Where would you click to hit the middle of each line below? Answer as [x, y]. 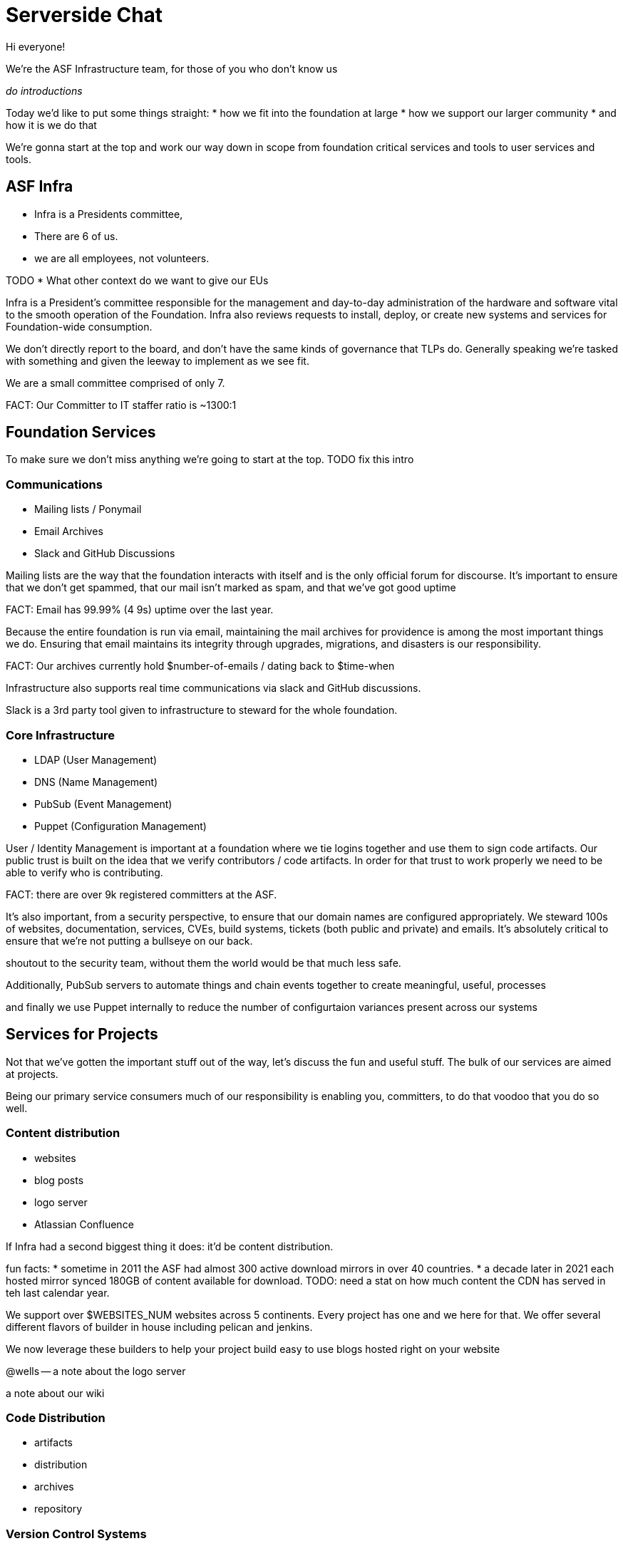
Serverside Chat [84, 15]
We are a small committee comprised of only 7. [115, 383]
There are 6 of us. [76, 236]
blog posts [59, 1180]
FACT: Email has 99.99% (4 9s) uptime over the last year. [140, 610]
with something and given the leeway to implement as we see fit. [158, 360]
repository [58, 1509]
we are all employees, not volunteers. [122, 258]
